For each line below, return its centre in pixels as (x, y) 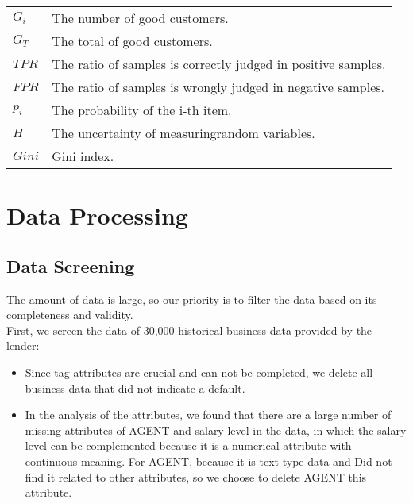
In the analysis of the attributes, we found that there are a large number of (208, 415)
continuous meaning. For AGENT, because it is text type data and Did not (208, 461)
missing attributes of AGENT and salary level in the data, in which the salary (216, 430)
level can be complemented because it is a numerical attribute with (188, 445)
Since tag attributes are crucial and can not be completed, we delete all (199, 372)
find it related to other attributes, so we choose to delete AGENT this (196, 476)
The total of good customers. (132, 41)
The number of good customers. (140, 18)
